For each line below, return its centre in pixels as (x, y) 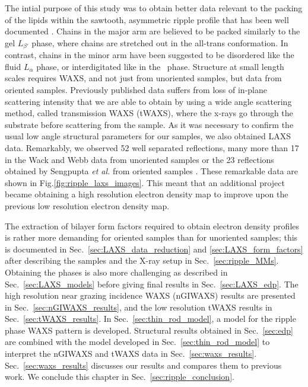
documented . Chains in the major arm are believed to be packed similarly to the (153, 31)
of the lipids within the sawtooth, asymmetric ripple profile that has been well (147, 19)
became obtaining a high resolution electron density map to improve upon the (147, 194)
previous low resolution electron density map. (87, 205)
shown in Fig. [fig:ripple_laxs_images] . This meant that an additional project (145, 182)
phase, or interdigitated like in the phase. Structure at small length (160, 66)
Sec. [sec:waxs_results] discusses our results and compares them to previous (143, 365)
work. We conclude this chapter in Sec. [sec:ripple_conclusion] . (120, 377)
